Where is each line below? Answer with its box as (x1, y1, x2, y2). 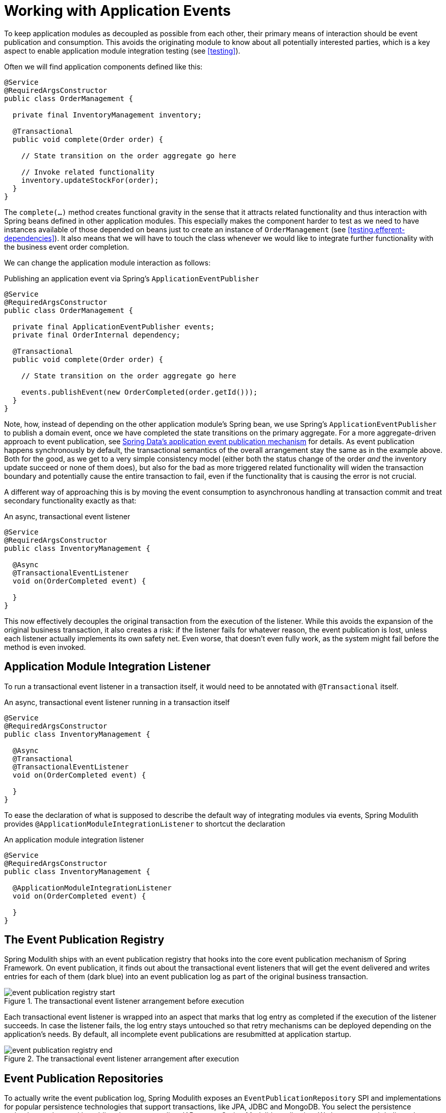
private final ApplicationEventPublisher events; (12, 322, 215, 331)
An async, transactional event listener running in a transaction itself (4, 697, 230, 707)
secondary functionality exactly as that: (4, 496, 137, 505)
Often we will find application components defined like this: (4, 62, 203, 71)
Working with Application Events (4, 2, 231, 19)
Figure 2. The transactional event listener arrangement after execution (4, 1054, 239, 1063)
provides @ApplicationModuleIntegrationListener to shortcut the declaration (4, 819, 285, 828)
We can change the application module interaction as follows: (4, 258, 211, 267)
